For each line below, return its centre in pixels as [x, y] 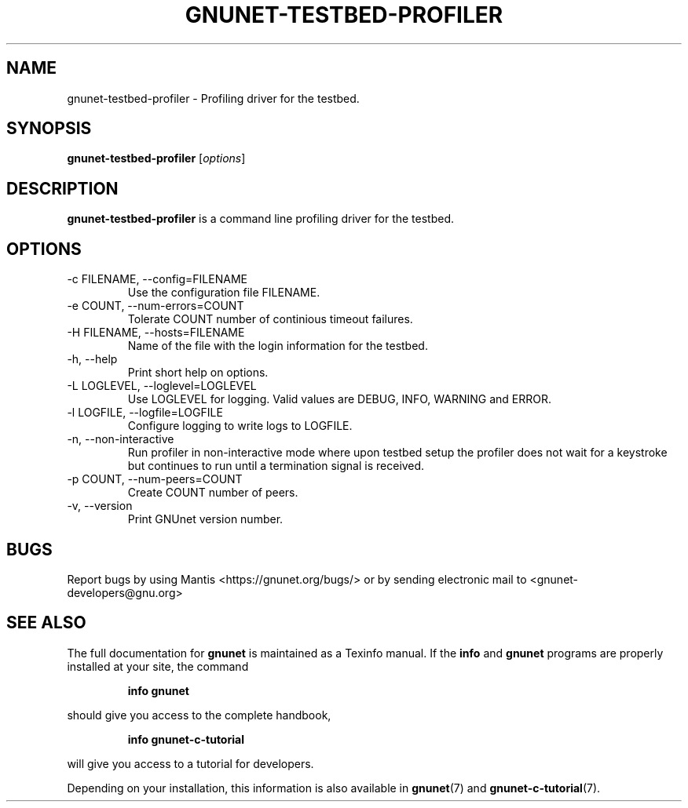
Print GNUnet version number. [205, 519]
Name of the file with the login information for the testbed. [278, 346]
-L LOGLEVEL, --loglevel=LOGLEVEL [162, 386]
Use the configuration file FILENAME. [224, 293]
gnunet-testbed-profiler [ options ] [156, 158]
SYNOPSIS [49, 129]
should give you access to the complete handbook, [199, 715]
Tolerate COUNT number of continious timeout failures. [270, 319]
